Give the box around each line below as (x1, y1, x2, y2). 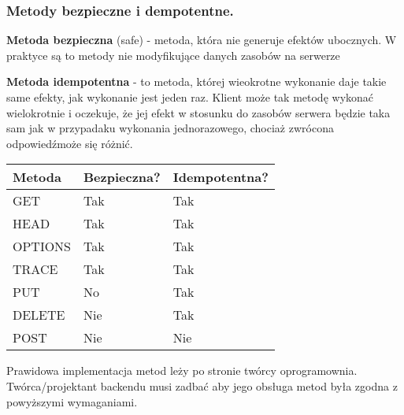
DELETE (13, 306, 65, 324)
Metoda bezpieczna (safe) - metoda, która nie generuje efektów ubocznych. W (6, 31, 397, 48)
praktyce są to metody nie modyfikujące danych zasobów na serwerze (6, 46, 340, 63)
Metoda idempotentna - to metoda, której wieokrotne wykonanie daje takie (6, 73, 387, 90)
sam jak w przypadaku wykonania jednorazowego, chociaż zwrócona (6, 120, 334, 136)
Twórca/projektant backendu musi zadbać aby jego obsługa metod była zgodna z (6, 377, 398, 394)
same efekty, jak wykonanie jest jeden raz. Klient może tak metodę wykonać (6, 89, 374, 105)
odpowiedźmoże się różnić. (6, 135, 133, 151)
